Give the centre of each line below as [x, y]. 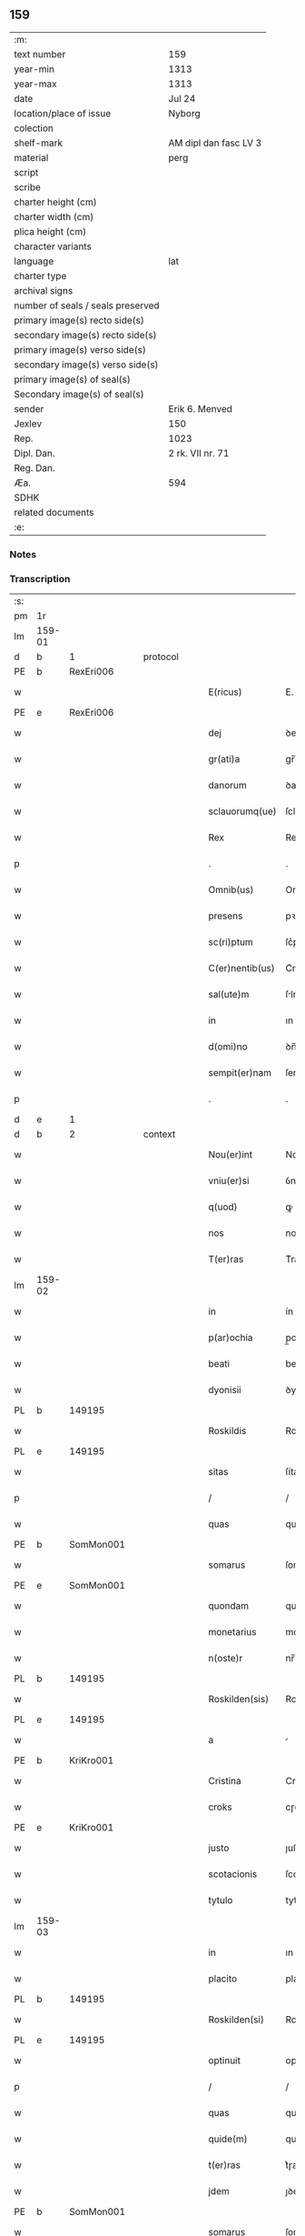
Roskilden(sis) [239, 1700]
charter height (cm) [55, 202]
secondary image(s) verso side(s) [86, 365]
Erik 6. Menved [201, 408]
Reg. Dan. [35, 467]
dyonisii [225, 1390]
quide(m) [228, 2139]
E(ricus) [225, 692]
